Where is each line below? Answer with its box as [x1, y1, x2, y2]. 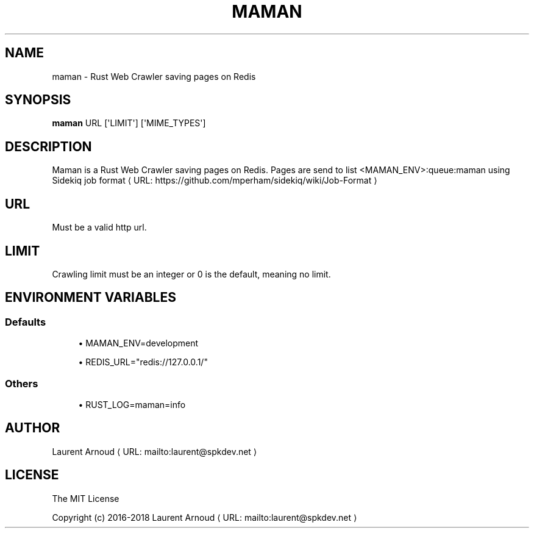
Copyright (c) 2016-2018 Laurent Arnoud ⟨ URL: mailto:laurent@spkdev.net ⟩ [52, 512, 357, 523]
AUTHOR [5, 420, 60, 436]
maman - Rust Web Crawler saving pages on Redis [52, 71, 256, 82]
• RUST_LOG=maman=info [78, 399, 186, 410]
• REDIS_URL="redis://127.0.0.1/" [78, 357, 208, 368]
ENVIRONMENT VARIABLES [5, 290, 176, 306]
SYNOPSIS [5, 92, 71, 108]
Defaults [5, 315, 46, 328]
